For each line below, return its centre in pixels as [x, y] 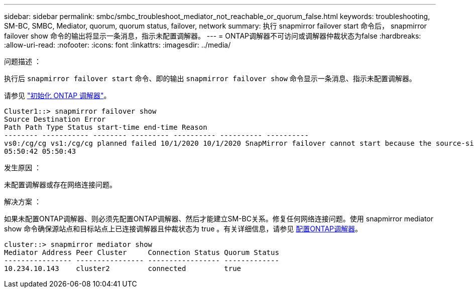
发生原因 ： [23, 168]
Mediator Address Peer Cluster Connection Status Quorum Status [142, 252]
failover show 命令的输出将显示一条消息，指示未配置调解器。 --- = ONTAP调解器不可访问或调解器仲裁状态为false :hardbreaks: [213, 36]
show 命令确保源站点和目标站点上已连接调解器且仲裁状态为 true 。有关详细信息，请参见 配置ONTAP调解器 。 [183, 229]
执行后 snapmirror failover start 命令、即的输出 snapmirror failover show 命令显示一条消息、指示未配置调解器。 [210, 78]
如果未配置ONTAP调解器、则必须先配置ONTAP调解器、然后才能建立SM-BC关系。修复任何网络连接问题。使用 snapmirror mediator [219, 219]
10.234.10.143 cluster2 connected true [123, 268]
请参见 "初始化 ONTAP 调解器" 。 [57, 95]
